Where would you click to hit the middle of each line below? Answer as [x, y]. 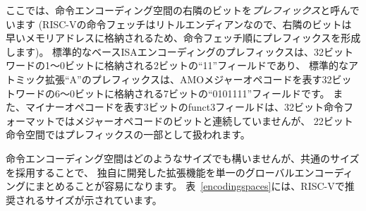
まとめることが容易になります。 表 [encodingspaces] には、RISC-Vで [190, 186]
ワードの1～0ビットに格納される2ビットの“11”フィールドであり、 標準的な [177, 65]
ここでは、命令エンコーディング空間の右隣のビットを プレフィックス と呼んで [183, 10]
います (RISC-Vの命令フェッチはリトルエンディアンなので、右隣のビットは [179, 24]
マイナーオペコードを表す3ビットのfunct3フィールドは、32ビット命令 [184, 107]
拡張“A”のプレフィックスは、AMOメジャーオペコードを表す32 [188, 79]
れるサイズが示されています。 [93, 199]
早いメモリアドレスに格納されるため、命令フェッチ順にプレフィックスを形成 [183, 38]
